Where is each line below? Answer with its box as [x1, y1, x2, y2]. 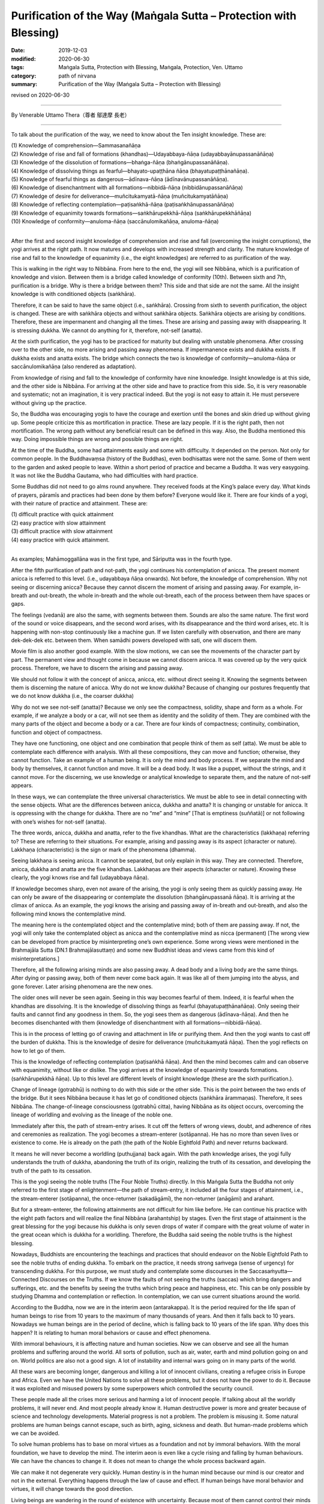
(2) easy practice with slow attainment [11, 519, 106, 526]
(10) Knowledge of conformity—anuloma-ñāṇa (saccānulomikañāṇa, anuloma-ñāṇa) [11, 217, 219, 225]
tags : [11, 64, 25, 71]
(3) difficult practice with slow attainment [11, 528, 113, 535]
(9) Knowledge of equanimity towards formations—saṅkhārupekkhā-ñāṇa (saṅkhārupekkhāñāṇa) [11, 209, 252, 217]
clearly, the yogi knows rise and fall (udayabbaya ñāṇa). [11, 874, 149, 881]
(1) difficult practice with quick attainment [11, 511, 114, 518]
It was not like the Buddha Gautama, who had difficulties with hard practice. [11, 472, 198, 479]
